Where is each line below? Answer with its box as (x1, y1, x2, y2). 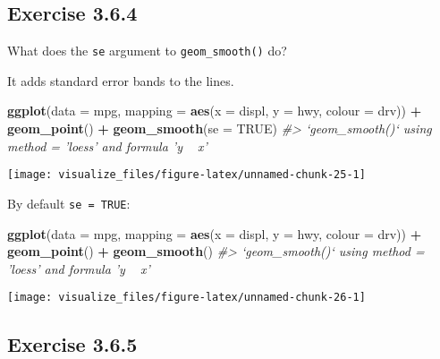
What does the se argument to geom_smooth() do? (7, 41, 287, 60)
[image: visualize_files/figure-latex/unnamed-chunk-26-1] (7, 291, 366, 304)
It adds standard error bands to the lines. (7, 71, 234, 90)
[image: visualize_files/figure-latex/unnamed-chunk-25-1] (7, 168, 366, 182)
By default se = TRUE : (7, 193, 131, 212)
